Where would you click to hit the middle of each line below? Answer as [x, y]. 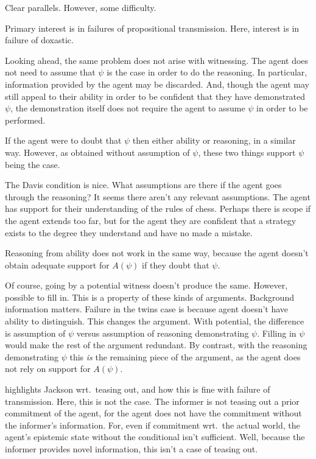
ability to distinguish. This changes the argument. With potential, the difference [155, 321]
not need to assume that [50, 72]
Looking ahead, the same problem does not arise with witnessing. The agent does [157, 60]
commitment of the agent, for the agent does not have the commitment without [153, 413]
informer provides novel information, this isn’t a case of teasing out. [132, 449]
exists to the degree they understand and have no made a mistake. [129, 232]
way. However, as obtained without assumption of [97, 152]
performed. [25, 120]
